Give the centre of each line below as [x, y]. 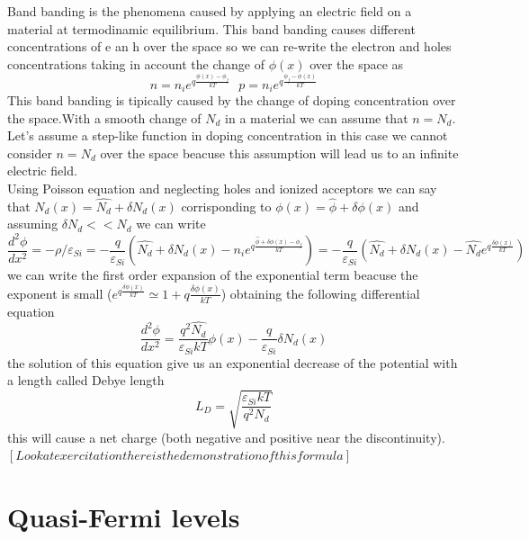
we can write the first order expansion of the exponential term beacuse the [213, 274]
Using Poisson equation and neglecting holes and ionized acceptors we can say [222, 189]
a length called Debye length [86, 380]
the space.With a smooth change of [104, 117]
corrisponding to [226, 206]
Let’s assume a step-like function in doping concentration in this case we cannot [228, 135]
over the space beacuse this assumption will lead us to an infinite [279, 153]
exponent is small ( [60, 293]
